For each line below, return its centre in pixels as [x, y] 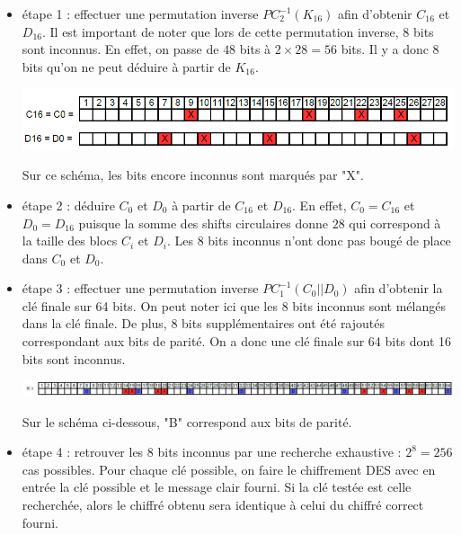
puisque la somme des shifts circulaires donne [203, 223]
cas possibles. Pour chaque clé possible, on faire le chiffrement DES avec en [229, 469]
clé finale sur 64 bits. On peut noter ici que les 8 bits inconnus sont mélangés [234, 305]
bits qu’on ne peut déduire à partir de [126, 66]
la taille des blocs [70, 241]
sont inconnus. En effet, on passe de [120, 49]
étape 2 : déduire [68, 205]
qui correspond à [395, 223]
